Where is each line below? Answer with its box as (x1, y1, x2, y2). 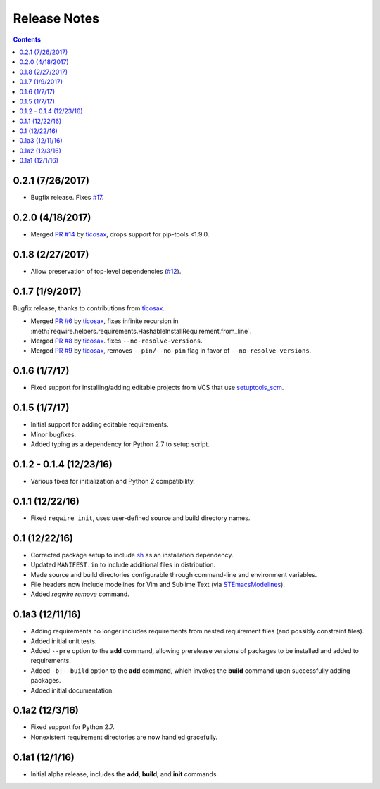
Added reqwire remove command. (30, 590, 129, 598)
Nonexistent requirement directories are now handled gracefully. (30, 733, 218, 741)
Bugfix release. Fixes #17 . (30, 194, 104, 202)
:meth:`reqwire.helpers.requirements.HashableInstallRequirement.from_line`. (30, 327, 253, 335)
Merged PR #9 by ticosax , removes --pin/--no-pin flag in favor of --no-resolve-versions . (30, 346, 312, 355)
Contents (13, 35, 42, 44)
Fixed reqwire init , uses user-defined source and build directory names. (30, 514, 251, 522)
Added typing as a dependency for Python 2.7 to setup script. (30, 440, 210, 448)
